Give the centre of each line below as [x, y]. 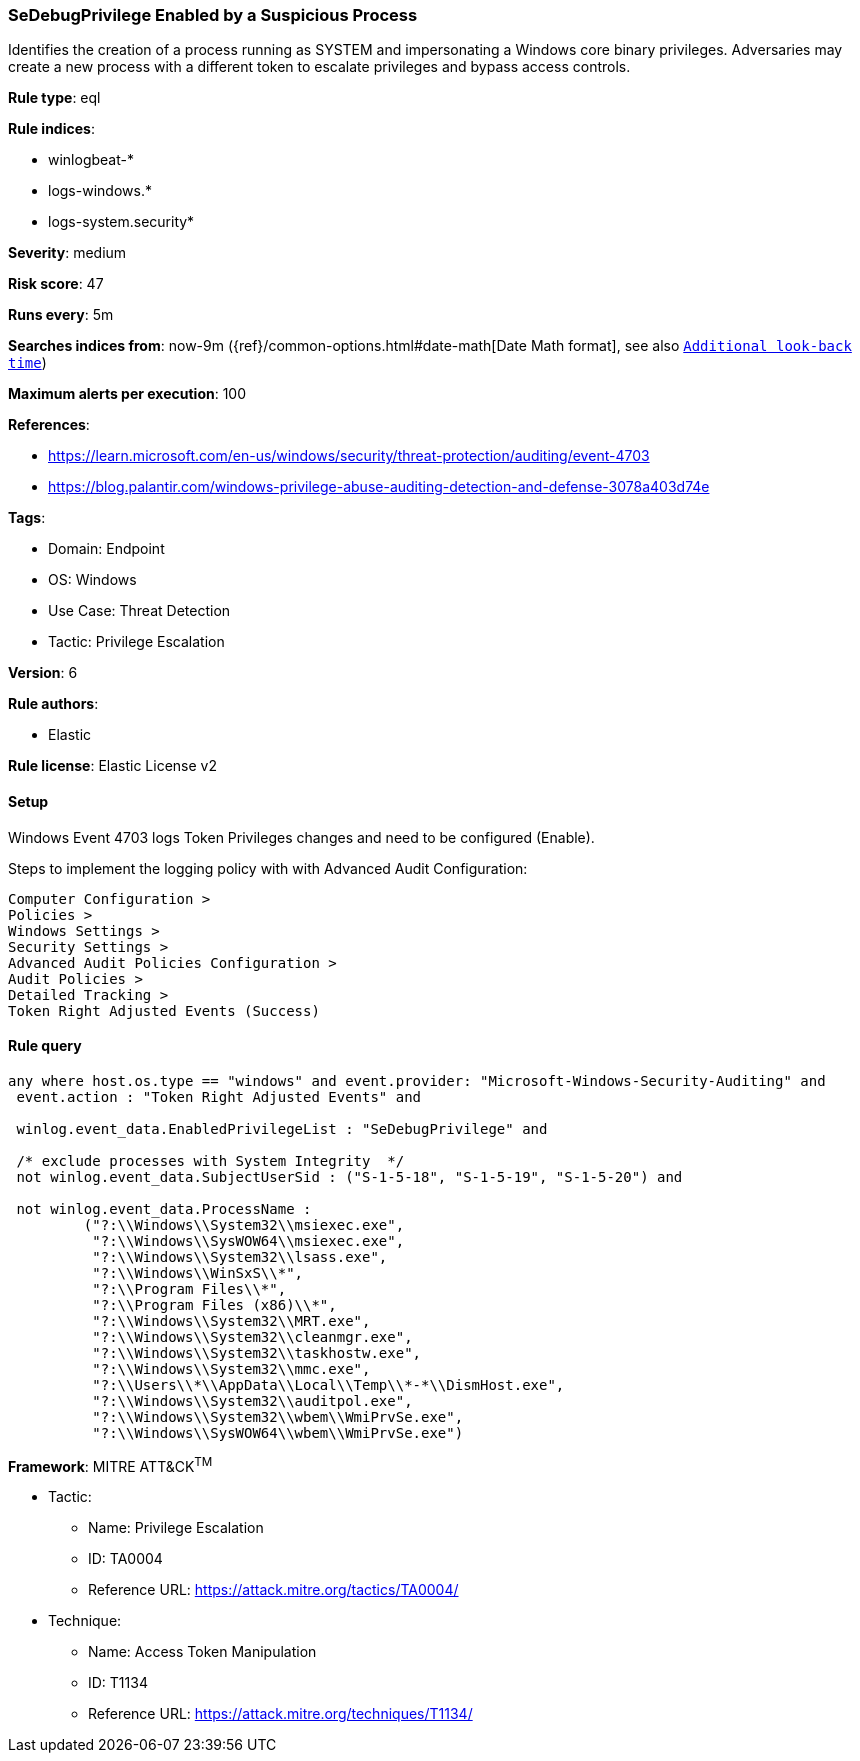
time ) [27, 363]
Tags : [27, 518]
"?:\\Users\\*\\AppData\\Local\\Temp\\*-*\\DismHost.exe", [328, 1384]
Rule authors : [53, 704]
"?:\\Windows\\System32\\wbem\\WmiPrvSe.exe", [278, 1416]
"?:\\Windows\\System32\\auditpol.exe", [252, 1400]
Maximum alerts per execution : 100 [127, 394]
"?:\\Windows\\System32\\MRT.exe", [231, 1320]
